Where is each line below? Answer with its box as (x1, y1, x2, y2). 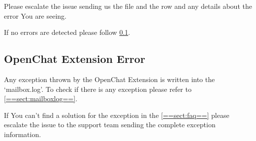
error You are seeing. (4, 10, 67, 21)
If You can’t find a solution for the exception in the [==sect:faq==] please (4, 110, 229, 120)
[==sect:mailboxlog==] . (4, 93, 78, 104)
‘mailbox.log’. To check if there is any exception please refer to (4, 84, 192, 94)
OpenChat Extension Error (4, 51, 145, 66)
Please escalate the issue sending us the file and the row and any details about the (4, 1, 252, 11)
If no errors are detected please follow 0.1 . (4, 27, 130, 37)
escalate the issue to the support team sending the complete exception (4, 119, 216, 130)
